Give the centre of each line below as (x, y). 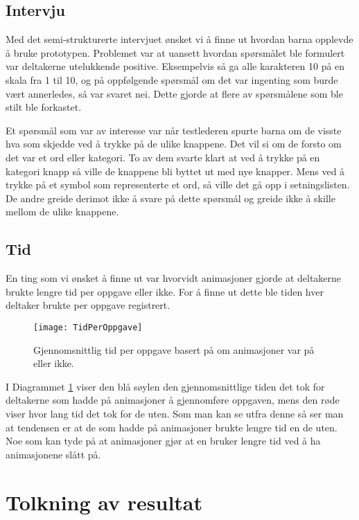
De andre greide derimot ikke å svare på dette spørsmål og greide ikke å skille (170, 198)
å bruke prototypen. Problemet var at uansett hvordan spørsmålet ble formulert (175, 52)
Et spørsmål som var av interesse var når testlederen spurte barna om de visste (174, 130)
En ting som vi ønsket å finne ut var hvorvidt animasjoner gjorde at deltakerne (174, 278)
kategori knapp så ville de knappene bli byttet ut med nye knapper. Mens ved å (175, 171)
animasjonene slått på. (53, 454)
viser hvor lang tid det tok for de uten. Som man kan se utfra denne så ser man (175, 413)
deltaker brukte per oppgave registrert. (88, 305)
